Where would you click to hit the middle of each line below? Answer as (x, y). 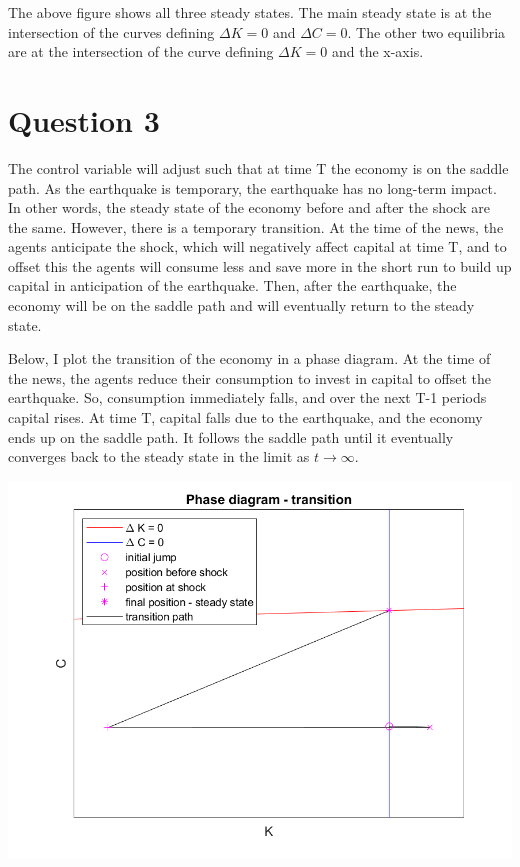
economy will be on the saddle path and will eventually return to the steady (241, 305)
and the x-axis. (377, 51)
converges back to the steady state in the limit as (159, 456)
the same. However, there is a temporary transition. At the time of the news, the (256, 226)
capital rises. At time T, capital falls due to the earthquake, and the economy (245, 417)
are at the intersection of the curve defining (141, 51)
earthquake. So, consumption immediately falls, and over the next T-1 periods (247, 397)
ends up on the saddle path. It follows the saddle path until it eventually (231, 436)
